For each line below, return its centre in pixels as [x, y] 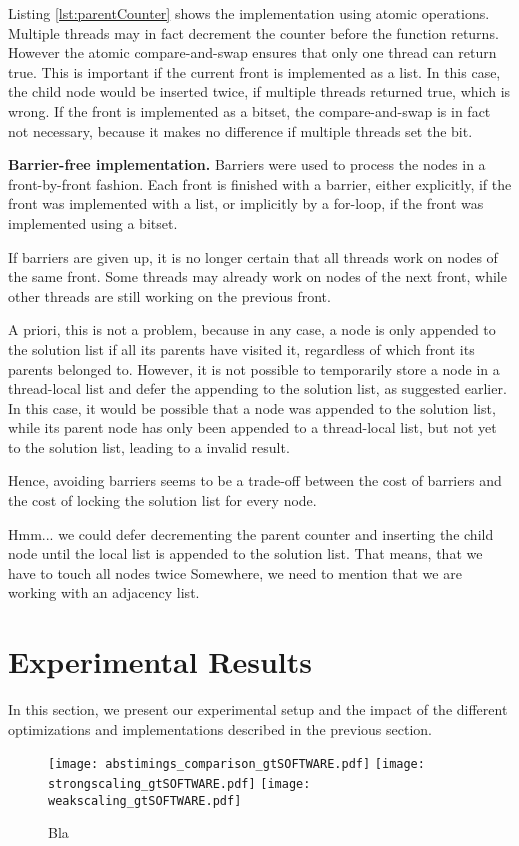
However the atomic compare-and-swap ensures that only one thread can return [252, 52]
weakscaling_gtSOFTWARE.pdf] [145, 800]
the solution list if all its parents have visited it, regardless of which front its [241, 348]
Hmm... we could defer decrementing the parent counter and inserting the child [251, 533]
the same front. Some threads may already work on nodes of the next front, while [257, 276]
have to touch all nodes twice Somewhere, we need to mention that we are [235, 572]
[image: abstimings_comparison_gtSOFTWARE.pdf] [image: [236, 764]
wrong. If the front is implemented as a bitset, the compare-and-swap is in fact [249, 110]
